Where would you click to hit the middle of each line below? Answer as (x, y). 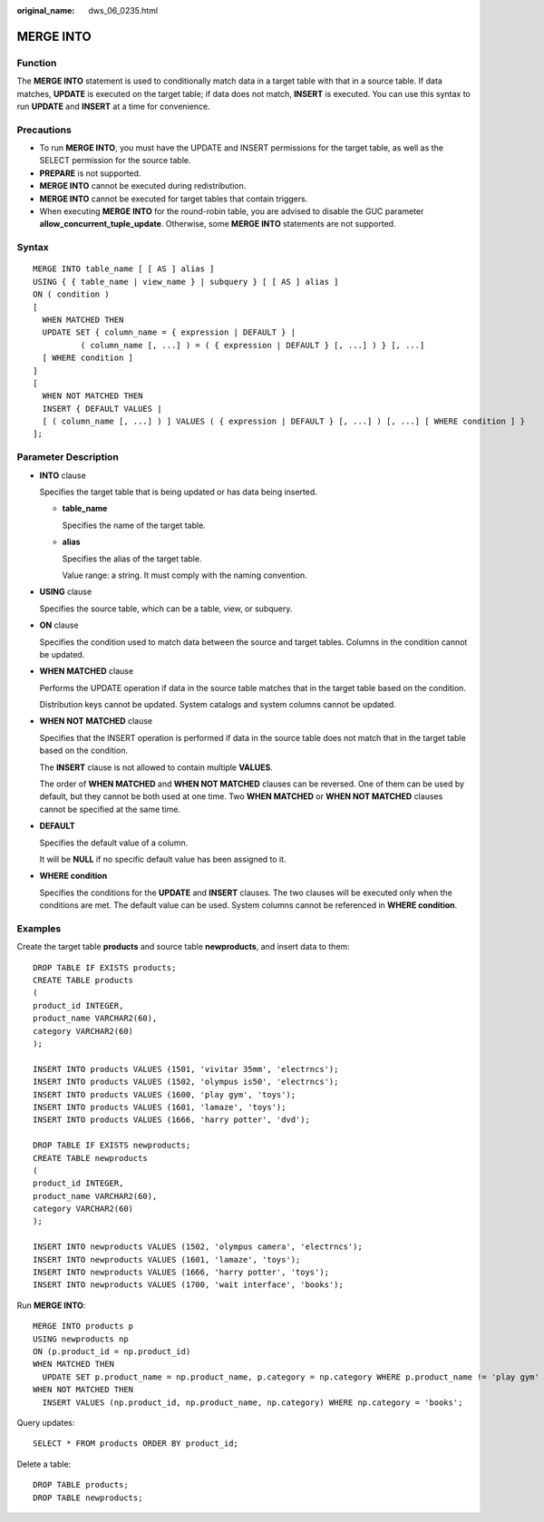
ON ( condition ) (71, 294)
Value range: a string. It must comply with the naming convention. (185, 575)
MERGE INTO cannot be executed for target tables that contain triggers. (174, 199)
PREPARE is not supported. (90, 173)
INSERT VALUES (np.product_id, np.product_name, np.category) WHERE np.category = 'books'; (253, 1402)
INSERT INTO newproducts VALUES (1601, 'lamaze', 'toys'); (167, 1259)
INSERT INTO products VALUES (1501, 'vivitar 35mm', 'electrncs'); (186, 1069)
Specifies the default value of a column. (114, 843)
